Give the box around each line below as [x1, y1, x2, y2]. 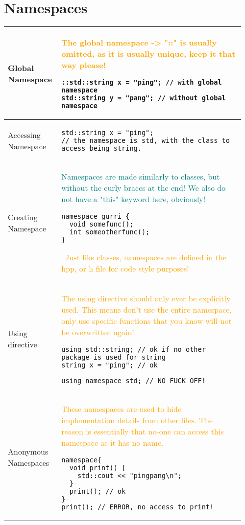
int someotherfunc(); [69, 228, 150, 236]
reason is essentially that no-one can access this [61, 426, 224, 437]
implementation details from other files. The [61, 414, 213, 426]
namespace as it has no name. [61, 437, 164, 449]
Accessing [8, 129, 41, 141]
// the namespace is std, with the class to [61, 137, 230, 145]
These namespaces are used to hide [61, 403, 182, 415]
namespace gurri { [61, 212, 130, 221]
